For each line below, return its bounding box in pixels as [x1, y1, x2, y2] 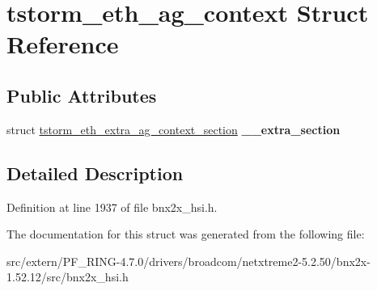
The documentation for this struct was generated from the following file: [6, 226, 365, 242]
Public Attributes [6, 82, 157, 108]
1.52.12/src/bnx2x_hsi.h [6, 268, 129, 285]
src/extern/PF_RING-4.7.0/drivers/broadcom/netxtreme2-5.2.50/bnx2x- [6, 252, 371, 269]
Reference [6, 27, 119, 61]
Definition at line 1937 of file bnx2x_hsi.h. [6, 198, 218, 215]
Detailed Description [6, 160, 184, 185]
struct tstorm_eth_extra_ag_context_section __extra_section [6, 120, 341, 137]
